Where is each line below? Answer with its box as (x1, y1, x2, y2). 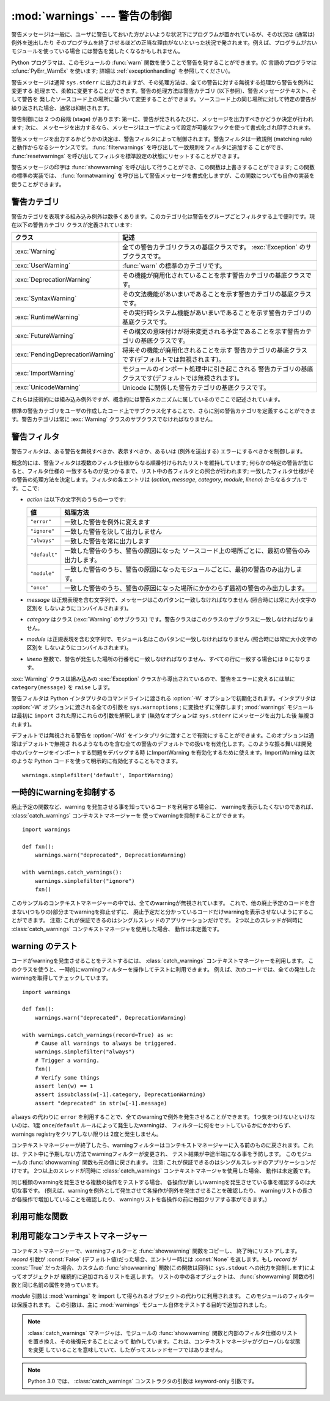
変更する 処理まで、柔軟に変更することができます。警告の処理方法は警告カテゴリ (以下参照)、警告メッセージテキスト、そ (11, 87, 317, 94)
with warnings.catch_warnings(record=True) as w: (22, 1031, 174, 1038)
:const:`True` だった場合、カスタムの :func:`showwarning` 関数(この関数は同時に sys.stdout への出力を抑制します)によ (11, 1264, 316, 1271)
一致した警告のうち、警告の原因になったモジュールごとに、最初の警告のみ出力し (64, 565, 296, 574)
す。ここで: (11, 485, 40, 492)
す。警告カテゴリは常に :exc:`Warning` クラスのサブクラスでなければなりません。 (11, 415, 216, 423)
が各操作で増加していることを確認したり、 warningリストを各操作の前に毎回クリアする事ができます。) (11, 1195, 267, 1203)
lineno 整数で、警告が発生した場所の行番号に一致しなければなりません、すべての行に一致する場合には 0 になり (26, 655, 306, 662)
